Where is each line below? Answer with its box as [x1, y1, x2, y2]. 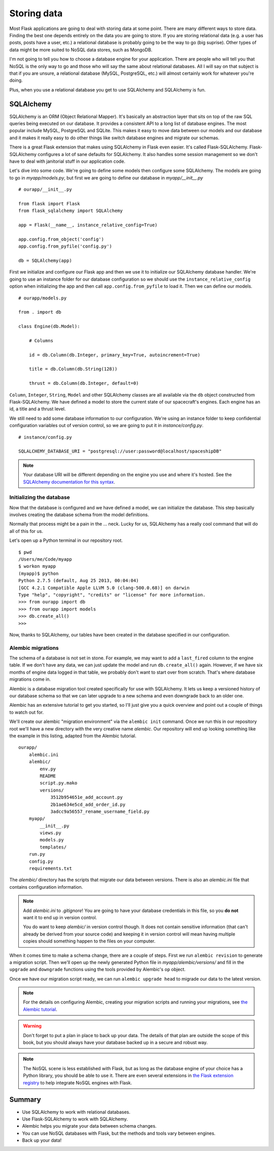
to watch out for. [9, 709, 44, 715]
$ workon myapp [18, 563, 56, 569]
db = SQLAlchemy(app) [18, 258, 72, 263]
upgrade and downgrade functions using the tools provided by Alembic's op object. [9, 966, 186, 973]
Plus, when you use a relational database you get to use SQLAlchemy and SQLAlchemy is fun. [9, 86, 206, 93]
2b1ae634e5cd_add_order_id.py [50, 801, 126, 807]
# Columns [28, 338, 53, 343]
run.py [28, 852, 46, 857]
